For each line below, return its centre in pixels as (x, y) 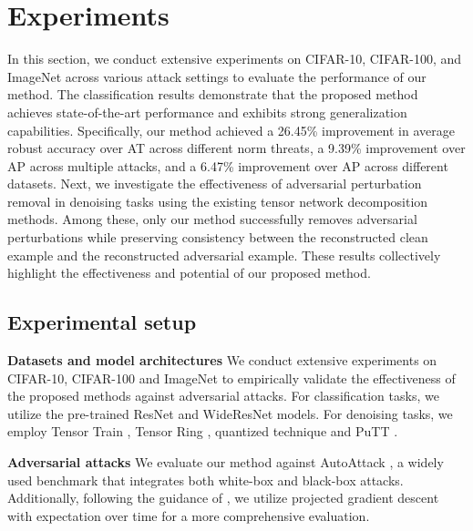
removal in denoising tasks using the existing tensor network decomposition (218, 201)
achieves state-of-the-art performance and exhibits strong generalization (207, 112)
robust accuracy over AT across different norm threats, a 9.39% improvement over (236, 148)
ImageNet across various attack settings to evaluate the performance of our (217, 76)
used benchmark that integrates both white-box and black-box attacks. (206, 480)
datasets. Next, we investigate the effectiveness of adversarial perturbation (215, 184)
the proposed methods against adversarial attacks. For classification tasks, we (223, 396)
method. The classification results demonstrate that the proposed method (213, 94)
